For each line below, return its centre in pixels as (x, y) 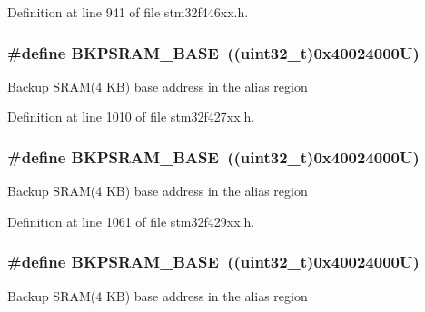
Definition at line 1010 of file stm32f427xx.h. (131, 117)
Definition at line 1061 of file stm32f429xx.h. (131, 221)
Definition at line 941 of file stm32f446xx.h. (128, 12)
